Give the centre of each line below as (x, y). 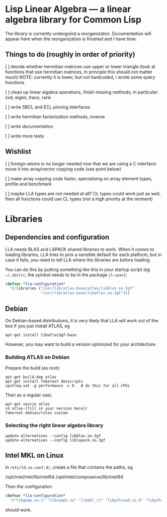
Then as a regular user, (29, 395)
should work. (19, 510)
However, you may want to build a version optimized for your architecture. (81, 344)
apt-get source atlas (28, 404)
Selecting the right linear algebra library (54, 425)
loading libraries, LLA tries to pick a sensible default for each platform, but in (83, 255)
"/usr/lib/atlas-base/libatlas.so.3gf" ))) (85, 293)
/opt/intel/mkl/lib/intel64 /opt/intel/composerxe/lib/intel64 (64, 477)
